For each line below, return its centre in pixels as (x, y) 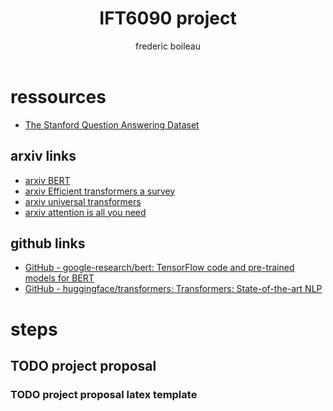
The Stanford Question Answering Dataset (112, 124)
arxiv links (43, 156)
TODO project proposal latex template (104, 394)
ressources (58, 96)
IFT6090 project (168, 18)
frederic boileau (168, 46)
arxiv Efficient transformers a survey (100, 191)
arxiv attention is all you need (85, 212)
